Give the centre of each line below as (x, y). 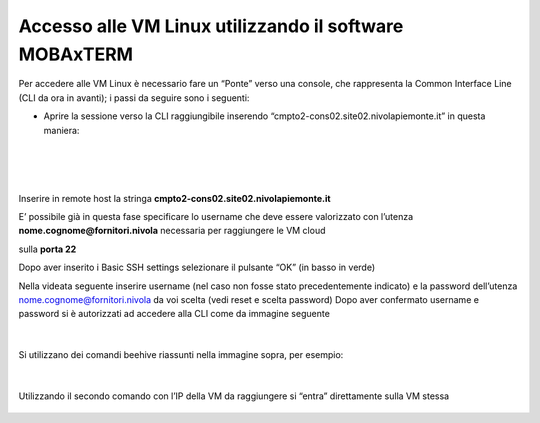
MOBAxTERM (76, 54)
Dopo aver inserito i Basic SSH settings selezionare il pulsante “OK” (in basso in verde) (197, 267)
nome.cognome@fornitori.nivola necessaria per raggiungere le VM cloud (172, 231)
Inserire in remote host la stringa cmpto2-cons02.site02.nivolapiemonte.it (174, 198)
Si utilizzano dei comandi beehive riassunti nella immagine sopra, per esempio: (181, 355)
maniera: (61, 130)
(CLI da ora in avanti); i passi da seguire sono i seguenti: (134, 97)
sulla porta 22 (47, 249)
